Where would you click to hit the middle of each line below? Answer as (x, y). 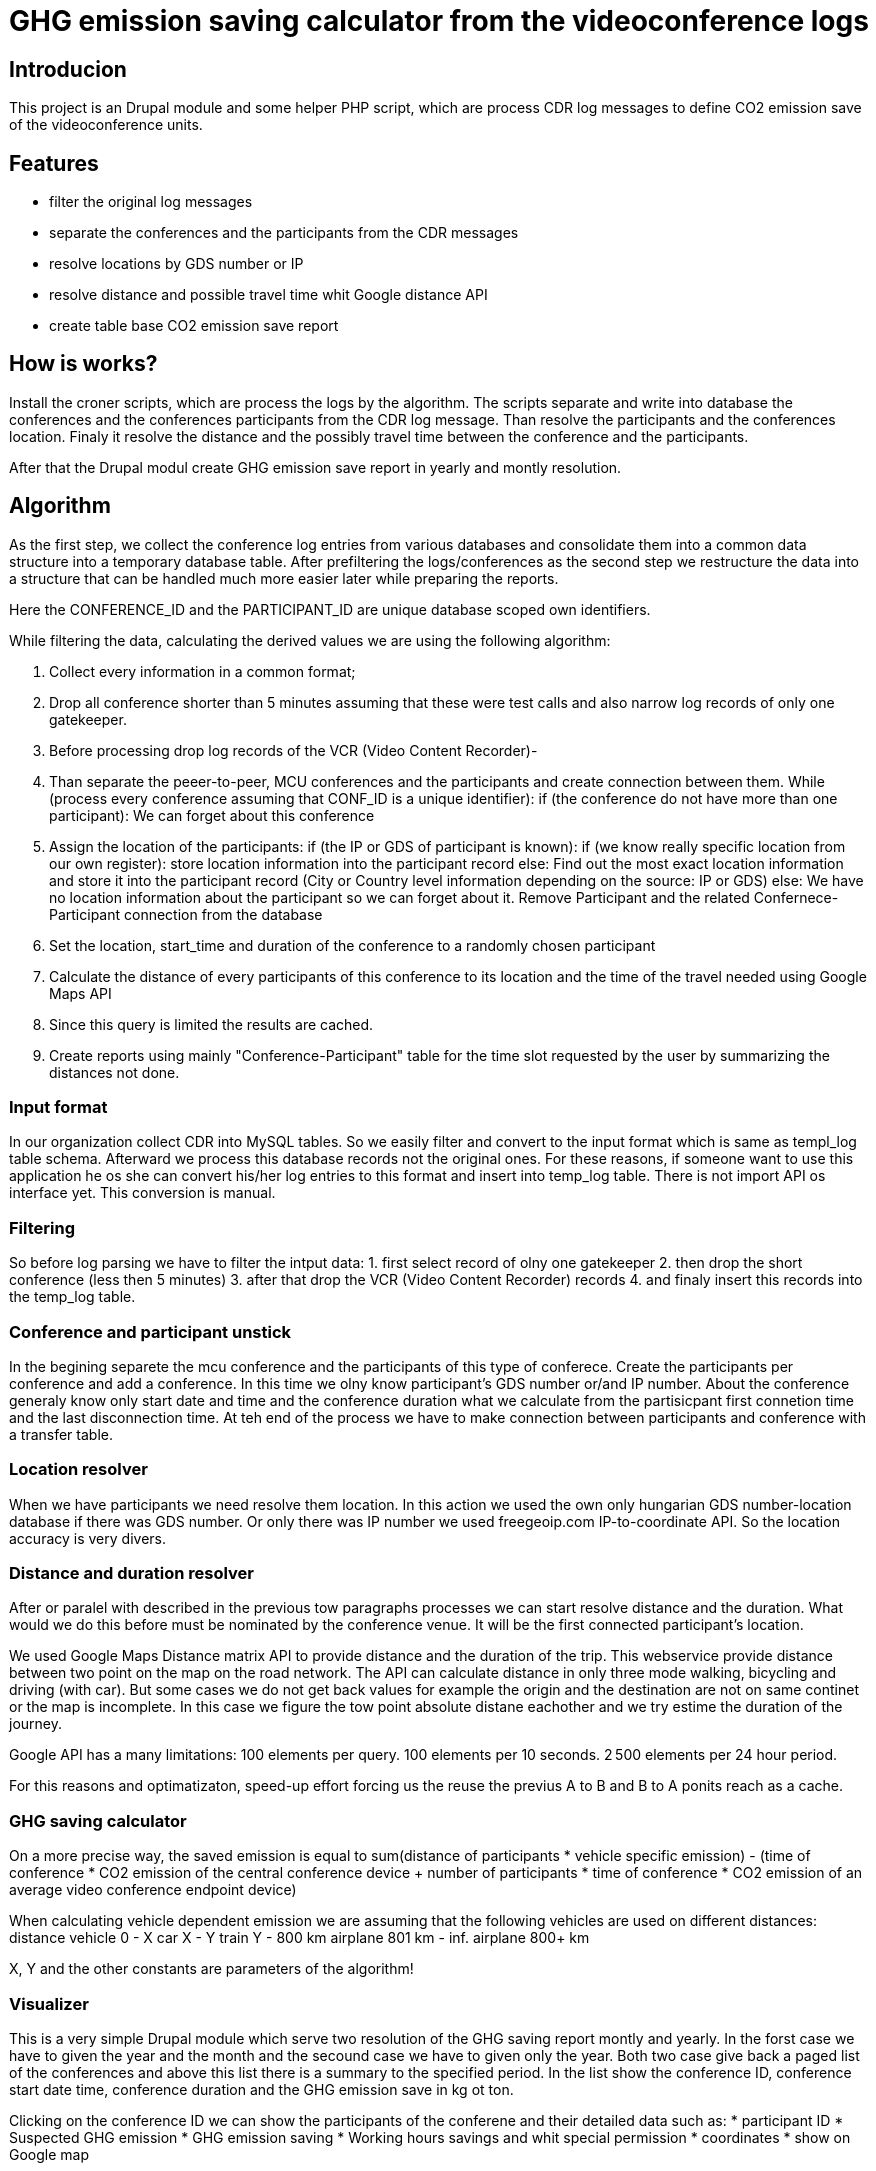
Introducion (68, 69)
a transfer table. (61, 1434)
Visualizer (49, 2003)
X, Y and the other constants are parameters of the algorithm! (211, 1969)
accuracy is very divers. (87, 1538)
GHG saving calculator (98, 1820)
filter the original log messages (151, 202)
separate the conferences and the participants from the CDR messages (284, 233)
